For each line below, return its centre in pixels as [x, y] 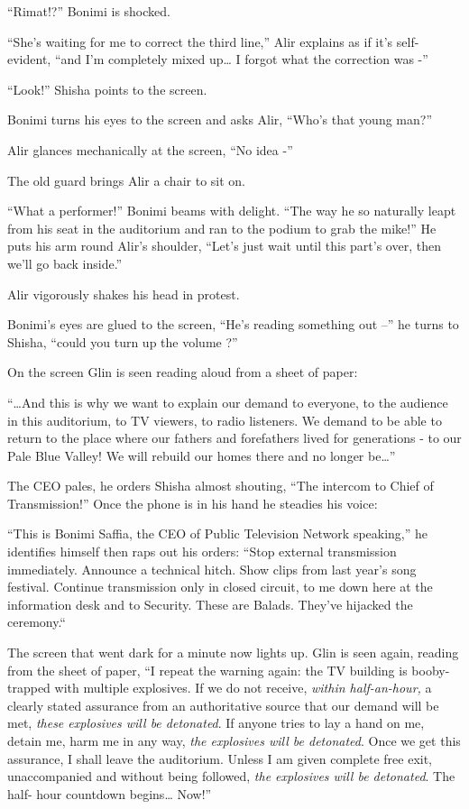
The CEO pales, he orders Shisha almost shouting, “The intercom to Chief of [221, 486]
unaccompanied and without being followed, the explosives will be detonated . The [231, 776]
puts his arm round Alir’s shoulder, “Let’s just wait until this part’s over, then [224, 246]
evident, [29, 59]
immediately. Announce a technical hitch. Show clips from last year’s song [212, 569]
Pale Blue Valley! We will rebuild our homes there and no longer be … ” [202, 455]
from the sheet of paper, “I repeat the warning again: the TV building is [207, 670]
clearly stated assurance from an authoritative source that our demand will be [223, 705]
